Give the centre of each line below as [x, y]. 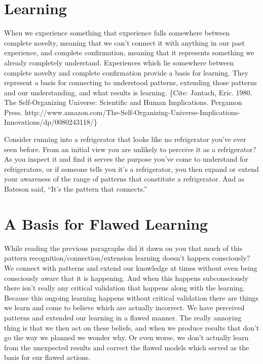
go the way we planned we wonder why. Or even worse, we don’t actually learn [126, 337]
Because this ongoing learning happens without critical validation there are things [131, 297]
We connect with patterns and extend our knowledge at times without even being [131, 267]
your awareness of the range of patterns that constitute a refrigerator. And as [124, 179]
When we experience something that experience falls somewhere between [117, 33]
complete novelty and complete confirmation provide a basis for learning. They [126, 72]
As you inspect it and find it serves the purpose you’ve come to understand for [126, 159]
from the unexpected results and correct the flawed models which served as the [127, 347]
